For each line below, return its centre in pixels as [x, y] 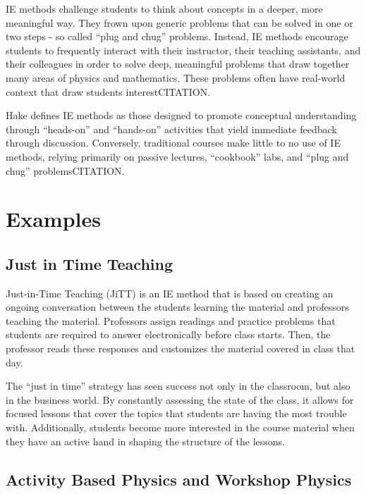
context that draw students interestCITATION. [108, 91]
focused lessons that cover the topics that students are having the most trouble [176, 413]
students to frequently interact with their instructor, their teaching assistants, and [183, 50]
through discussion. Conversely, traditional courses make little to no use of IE [173, 143]
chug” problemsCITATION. [65, 170]
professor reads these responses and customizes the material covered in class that [181, 348]
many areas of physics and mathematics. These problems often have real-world [176, 77]
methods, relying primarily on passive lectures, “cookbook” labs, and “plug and [177, 156]
